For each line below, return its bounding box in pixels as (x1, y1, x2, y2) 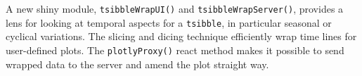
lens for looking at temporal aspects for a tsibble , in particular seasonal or (6, 15, 332, 30)
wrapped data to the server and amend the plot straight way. (6, 56, 269, 71)
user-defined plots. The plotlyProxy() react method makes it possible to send (6, 42, 344, 57)
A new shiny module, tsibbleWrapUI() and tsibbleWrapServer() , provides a (6, 1, 344, 15)
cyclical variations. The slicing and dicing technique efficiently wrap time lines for (6, 29, 357, 44)
